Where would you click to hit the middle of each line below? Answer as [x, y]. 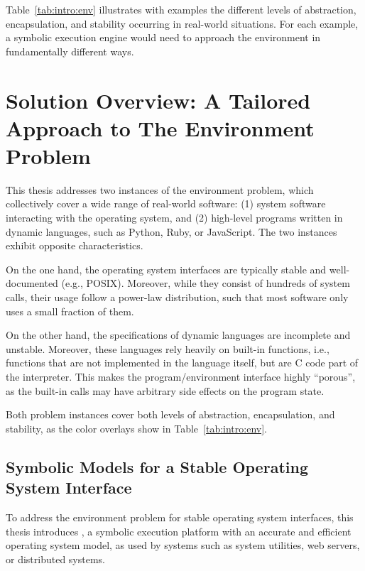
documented [32, 283]
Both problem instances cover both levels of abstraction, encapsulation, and [170, 414]
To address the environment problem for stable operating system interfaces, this [180, 517]
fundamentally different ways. [70, 51]
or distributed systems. [55, 559]
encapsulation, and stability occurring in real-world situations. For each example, [182, 23]
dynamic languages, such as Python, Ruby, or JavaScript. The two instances [171, 231]
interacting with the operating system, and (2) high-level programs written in [174, 218]
